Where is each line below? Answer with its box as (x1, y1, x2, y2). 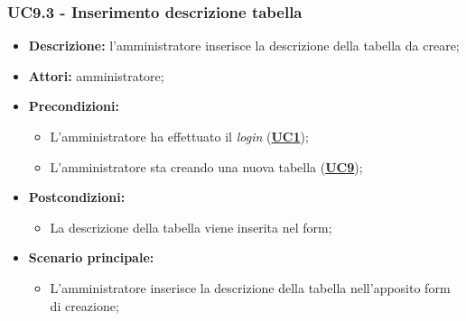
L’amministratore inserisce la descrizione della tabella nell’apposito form (50, 278, 451, 297)
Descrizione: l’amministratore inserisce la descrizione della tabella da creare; (28, 36, 460, 55)
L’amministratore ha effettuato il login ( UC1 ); (50, 127, 309, 145)
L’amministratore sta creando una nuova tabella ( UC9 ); (50, 157, 363, 176)
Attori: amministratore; (28, 66, 164, 85)
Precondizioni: (28, 96, 119, 115)
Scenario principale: (28, 248, 154, 267)
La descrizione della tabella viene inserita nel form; (50, 217, 332, 236)
